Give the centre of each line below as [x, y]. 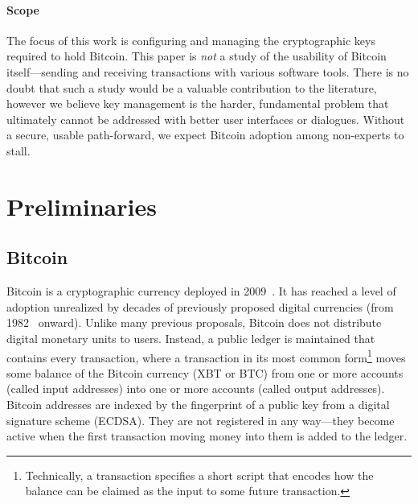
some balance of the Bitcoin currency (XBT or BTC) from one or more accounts [205, 372]
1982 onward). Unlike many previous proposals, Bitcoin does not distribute [194, 322]
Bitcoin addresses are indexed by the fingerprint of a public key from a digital [198, 404]
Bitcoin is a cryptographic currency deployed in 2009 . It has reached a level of [201, 291]
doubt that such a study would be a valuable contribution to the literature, [192, 87]
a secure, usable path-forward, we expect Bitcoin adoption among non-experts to [205, 135]
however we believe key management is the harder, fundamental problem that [198, 103]
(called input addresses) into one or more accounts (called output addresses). [196, 388]
